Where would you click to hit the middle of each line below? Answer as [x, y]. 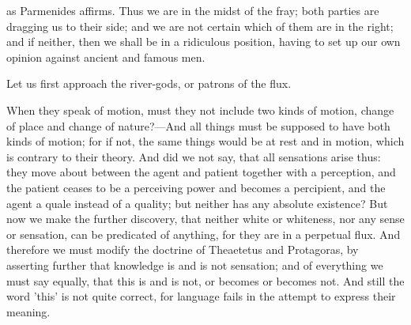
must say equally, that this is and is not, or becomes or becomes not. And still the [205, 280]
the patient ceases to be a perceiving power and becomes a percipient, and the [196, 187]
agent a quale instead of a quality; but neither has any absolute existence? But [197, 203]
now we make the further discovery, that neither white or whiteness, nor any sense [205, 219]
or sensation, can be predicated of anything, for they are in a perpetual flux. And [204, 234]
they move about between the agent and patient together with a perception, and [201, 172]
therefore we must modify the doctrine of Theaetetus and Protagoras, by [183, 249]
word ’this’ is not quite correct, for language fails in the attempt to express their [201, 296]
